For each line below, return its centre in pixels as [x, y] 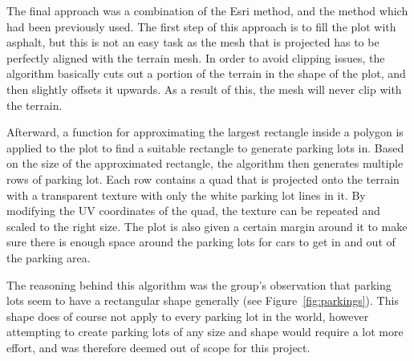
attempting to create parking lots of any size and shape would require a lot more [205, 332]
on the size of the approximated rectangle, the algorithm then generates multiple [205, 163]
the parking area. [49, 257]
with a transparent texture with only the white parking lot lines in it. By [186, 195]
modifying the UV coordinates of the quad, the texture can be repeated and [193, 211]
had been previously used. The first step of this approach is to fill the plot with [201, 26]
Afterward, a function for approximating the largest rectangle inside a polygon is [205, 132]
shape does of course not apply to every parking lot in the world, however [188, 316]
